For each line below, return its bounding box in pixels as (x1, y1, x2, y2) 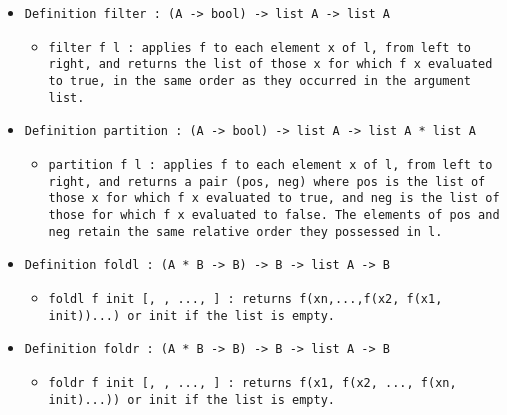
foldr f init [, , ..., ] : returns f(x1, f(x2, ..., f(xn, (48, 375, 457, 390)
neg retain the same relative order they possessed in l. (48, 224, 443, 239)
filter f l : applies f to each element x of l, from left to (48, 40, 471, 55)
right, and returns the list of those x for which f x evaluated (48, 57, 493, 72)
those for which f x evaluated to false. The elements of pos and (48, 207, 500, 222)
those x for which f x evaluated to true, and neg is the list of (48, 191, 500, 206)
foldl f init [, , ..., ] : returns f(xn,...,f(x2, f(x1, (48, 291, 443, 306)
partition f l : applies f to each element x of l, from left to (48, 157, 493, 172)
